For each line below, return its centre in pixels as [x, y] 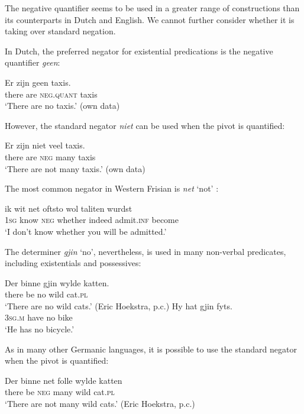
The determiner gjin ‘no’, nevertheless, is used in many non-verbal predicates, [145, 251]
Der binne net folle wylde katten [64, 380]
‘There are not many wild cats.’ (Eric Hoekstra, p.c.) [100, 404]
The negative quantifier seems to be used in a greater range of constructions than [152, 8]
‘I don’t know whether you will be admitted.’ [86, 231]
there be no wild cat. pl [46, 294]
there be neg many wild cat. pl [60, 392]
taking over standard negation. [60, 31]
